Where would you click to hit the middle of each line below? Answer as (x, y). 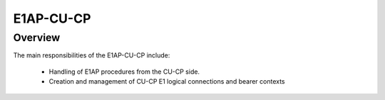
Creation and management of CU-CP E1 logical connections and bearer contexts (167, 82)
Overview (37, 38)
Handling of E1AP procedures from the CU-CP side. (124, 72)
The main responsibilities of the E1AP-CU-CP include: (92, 55)
